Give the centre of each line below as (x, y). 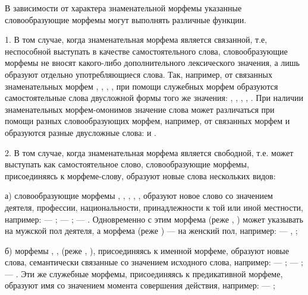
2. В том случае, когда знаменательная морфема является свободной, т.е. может (149, 152)
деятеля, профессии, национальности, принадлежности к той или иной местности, (154, 207)
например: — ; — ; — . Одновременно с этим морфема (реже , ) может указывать (154, 219)
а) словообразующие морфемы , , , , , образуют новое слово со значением (139, 196)
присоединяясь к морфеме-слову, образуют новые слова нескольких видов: (140, 175)
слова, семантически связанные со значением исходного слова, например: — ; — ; (154, 262)
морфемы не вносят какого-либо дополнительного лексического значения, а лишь (152, 63)
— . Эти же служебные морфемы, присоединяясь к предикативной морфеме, (144, 273)
